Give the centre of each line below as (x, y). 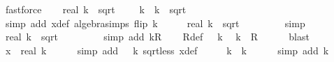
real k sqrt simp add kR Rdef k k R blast (157, 37)
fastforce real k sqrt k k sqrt (96, 9)
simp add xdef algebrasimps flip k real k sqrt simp (155, 23)
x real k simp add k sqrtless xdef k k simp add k (167, 50)
